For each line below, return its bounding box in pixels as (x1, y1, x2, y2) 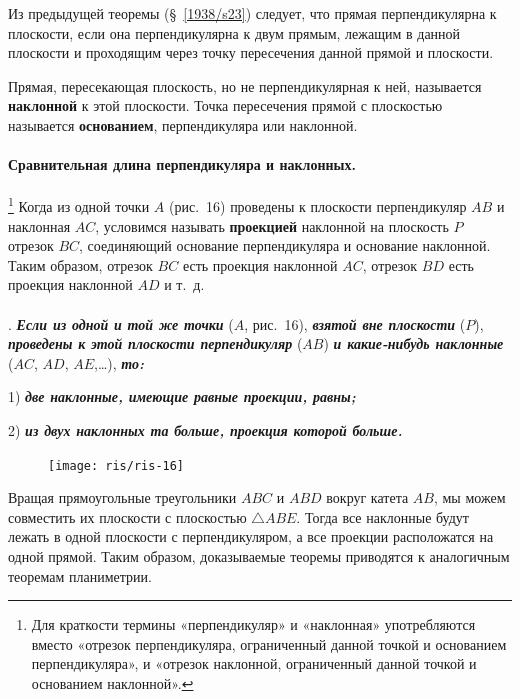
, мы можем (433, 487, 506, 508)
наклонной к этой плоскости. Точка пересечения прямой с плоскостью (8, 95, 443, 116)
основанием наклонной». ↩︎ (31, 672, 194, 693)
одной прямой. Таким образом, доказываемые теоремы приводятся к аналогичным (8, 545, 510, 566)
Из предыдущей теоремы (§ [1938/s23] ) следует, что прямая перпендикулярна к (8, 3, 497, 23)
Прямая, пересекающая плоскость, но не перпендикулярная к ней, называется (8, 75, 482, 96)
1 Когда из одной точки (8, 193, 150, 217)
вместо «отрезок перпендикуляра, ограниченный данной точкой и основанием (31, 633, 507, 654)
